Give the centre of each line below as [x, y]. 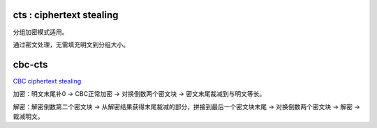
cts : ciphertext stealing [66, 15]
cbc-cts [30, 64]
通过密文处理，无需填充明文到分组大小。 [71, 45]
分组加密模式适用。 [40, 32]
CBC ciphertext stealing [47, 81]
